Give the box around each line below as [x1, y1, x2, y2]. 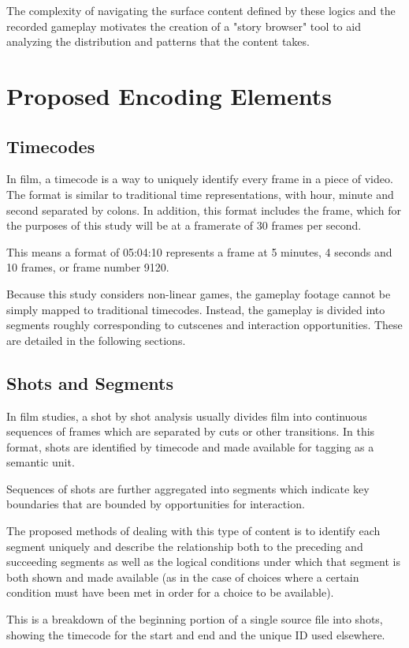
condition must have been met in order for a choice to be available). [6, 584, 334, 601]
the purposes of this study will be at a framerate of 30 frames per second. [6, 217, 362, 234]
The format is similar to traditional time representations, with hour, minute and [6, 185, 394, 202]
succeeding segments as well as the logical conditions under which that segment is [6, 553, 400, 570]
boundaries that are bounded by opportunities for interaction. [6, 496, 305, 512]
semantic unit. [6, 454, 75, 470]
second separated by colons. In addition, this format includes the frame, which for [6, 201, 402, 218]
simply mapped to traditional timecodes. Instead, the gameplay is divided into [6, 301, 385, 317]
